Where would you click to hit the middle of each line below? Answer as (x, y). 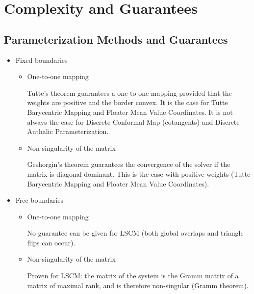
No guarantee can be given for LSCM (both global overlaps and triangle (135, 233)
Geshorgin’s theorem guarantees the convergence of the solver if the (129, 164)
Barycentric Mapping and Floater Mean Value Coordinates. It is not (130, 112)
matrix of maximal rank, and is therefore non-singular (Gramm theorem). (138, 285)
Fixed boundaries (41, 60)
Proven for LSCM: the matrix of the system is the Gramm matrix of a (133, 276)
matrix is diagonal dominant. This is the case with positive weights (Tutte (139, 174)
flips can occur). (51, 242)
